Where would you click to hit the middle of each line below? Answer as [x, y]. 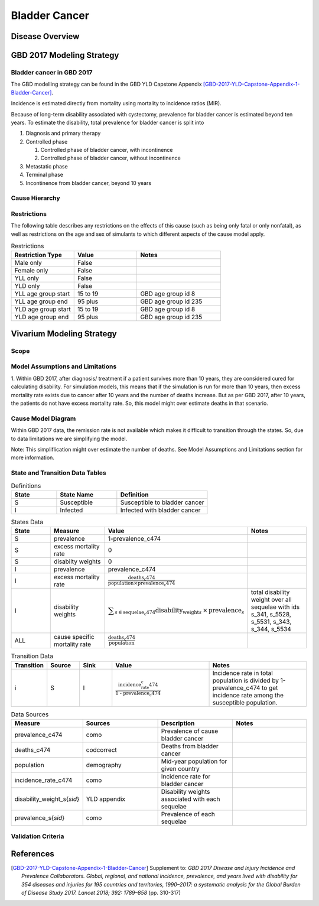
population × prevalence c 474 [141, 584]
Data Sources [30, 714]
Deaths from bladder [190, 746]
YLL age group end [41, 301]
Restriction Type [38, 255]
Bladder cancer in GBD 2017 [52, 72]
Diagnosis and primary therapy [63, 134]
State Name [77, 495]
